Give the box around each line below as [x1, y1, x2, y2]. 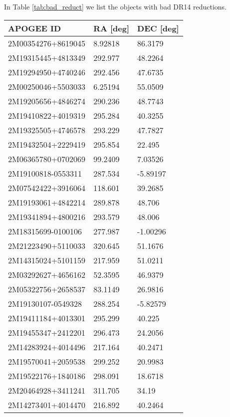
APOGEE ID [8, 22, 61, 34]
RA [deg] [93, 22, 130, 34]
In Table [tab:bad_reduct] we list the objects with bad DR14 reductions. [4, 1, 227, 11]
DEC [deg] [137, 22, 179, 34]
